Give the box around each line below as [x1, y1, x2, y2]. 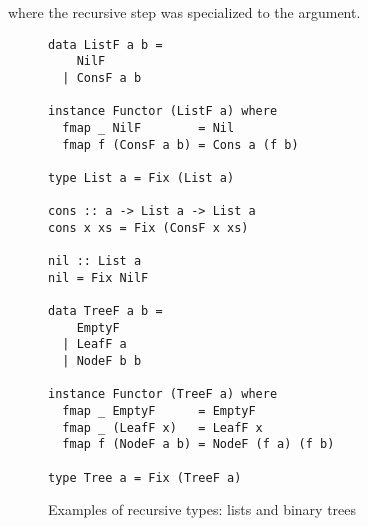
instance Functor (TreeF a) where [48, 387, 278, 402]
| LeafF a [62, 337, 127, 352]
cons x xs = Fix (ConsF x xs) [48, 220, 249, 235]
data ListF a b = [48, 37, 163, 52]
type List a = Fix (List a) [48, 170, 235, 185]
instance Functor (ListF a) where [48, 104, 278, 119]
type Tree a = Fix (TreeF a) [48, 470, 242, 485]
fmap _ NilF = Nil [62, 120, 235, 135]
